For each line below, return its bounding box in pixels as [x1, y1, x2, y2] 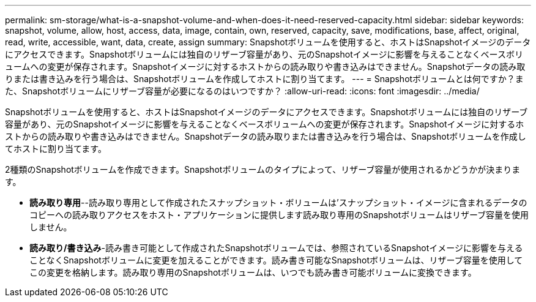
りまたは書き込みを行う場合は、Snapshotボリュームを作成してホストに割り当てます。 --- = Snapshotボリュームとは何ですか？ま [5, 74, 524, 84]
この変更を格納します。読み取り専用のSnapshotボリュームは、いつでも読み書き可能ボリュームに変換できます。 [29, 267, 477, 277]
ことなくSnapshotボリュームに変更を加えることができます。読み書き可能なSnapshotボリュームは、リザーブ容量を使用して [29, 255, 523, 265]
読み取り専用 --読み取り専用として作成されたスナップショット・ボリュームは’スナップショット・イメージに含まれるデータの [29, 197, 527, 208]
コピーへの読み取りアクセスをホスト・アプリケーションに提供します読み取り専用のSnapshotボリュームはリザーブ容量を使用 [29, 210, 529, 220]
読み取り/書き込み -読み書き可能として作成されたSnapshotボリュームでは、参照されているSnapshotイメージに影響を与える [29, 243, 523, 253]
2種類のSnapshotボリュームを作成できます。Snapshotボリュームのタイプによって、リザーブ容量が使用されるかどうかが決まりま [5, 164, 521, 175]
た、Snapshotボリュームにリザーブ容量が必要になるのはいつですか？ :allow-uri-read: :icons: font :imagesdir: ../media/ [5, 86, 480, 96]
